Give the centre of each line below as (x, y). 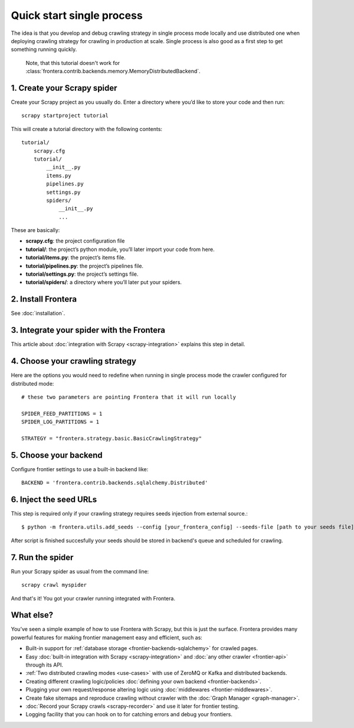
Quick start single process (77, 15)
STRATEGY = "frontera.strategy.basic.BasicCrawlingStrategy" (112, 438)
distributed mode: (32, 383)
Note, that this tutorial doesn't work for (73, 63)
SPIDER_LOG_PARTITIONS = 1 (60, 422)
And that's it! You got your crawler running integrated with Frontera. (93, 598)
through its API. (44, 665)
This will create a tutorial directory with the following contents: (86, 129)
